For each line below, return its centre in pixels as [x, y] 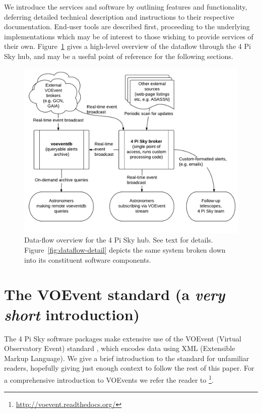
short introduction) [72, 314]
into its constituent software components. [88, 259]
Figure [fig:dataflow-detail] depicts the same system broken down [125, 250]
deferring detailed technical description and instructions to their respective [119, 16]
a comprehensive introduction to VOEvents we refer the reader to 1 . [109, 379]
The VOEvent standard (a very [115, 294]
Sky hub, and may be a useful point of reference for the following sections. [119, 56]
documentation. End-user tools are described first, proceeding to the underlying [127, 26]
